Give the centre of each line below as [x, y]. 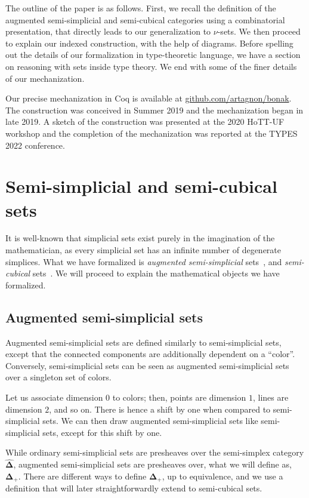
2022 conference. [35, 145]
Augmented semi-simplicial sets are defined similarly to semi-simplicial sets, [143, 342]
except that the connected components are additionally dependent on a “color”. [150, 354]
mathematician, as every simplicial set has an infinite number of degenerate [143, 250]
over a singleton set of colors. [58, 377]
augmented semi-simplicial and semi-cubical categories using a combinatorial [145, 19]
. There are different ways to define [82, 476]
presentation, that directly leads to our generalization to [108, 31]
